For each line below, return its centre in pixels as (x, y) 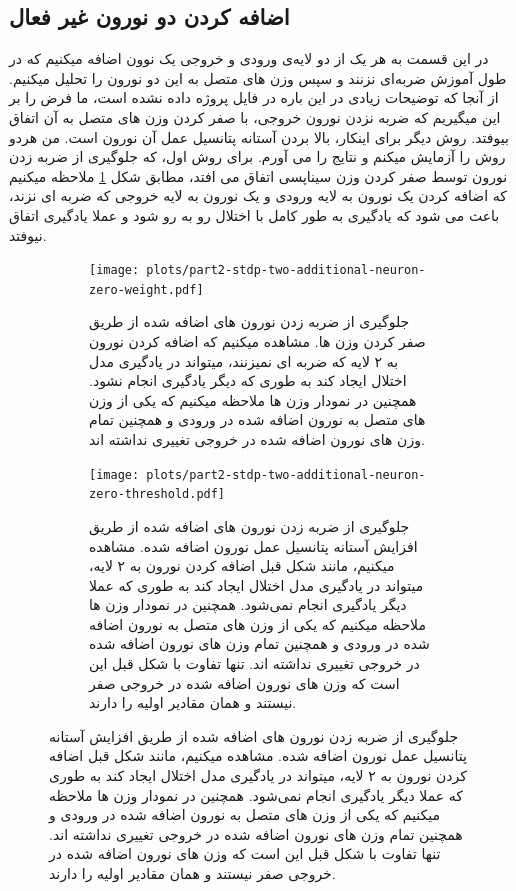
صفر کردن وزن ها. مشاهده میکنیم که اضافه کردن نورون (257, 341)
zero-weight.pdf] (146, 289)
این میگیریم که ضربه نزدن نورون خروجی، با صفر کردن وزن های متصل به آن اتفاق (255, 116)
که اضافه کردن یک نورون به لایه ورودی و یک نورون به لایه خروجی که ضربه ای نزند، (258, 195)
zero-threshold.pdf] (157, 494)
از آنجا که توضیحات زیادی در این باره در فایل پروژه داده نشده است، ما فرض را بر (254, 97)
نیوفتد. (28, 234)
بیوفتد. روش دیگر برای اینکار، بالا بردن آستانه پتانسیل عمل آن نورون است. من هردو (259, 136)
